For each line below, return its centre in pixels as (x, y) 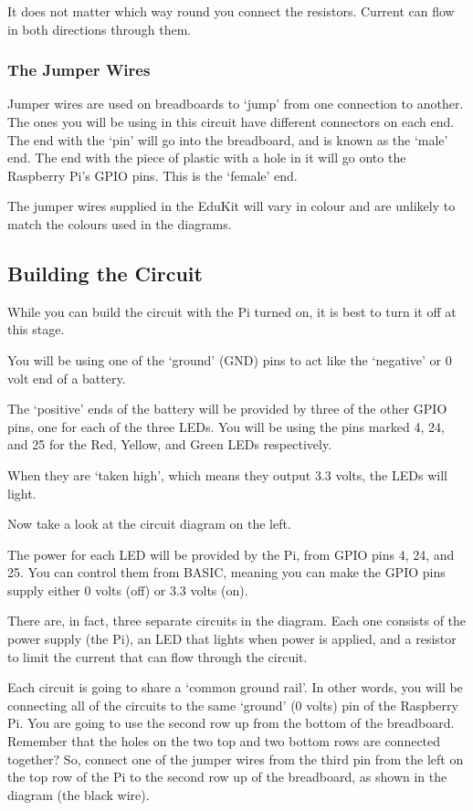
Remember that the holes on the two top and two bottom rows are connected (224, 741)
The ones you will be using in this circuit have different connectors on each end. (231, 121)
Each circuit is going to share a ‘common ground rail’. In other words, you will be (235, 687)
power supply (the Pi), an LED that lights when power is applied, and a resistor (232, 639)
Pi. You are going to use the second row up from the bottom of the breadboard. (231, 723)
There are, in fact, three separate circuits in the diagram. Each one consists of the (237, 621)
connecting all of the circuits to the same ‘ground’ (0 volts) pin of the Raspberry (233, 705)
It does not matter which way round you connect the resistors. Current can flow (231, 11)
